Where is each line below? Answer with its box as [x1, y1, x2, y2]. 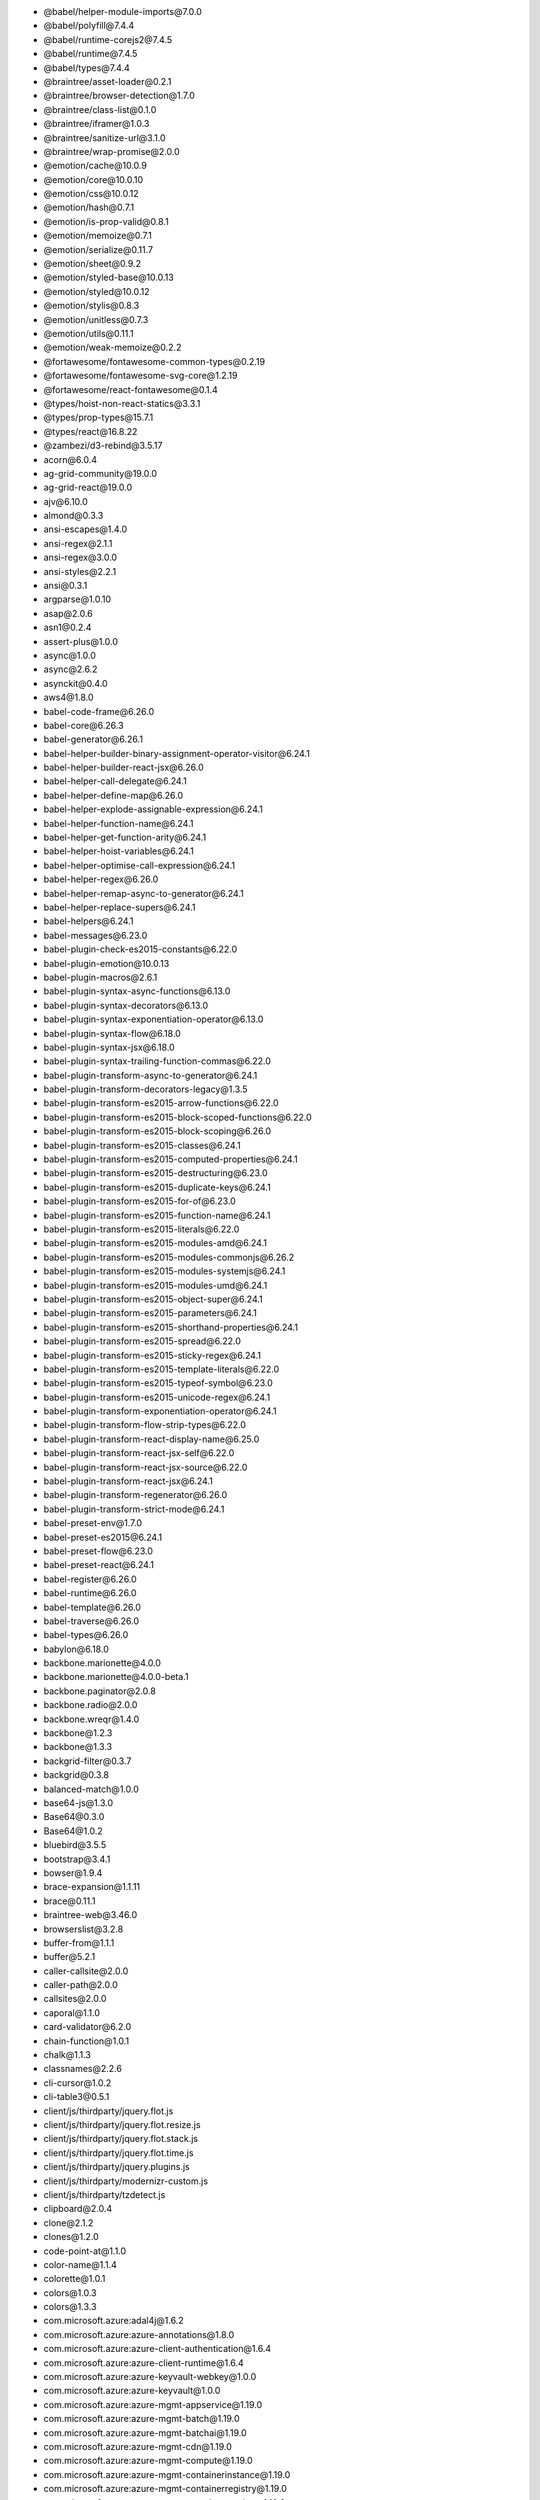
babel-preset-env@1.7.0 [43, 1517, 143, 1529]
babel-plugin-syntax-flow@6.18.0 [43, 1027, 182, 1039]
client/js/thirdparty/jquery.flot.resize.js [43, 2118, 201, 2130]
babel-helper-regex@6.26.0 [43, 873, 159, 885]
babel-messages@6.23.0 [43, 929, 148, 941]
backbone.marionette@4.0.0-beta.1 [43, 1671, 189, 1683]
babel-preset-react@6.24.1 [43, 1559, 155, 1571]
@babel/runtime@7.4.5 [43, 48, 138, 60]
